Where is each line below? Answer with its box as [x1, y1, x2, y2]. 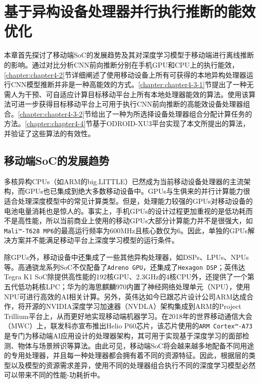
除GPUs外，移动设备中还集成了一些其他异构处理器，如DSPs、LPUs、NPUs [4, 252, 249, 262]
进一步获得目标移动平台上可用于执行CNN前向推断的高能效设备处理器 [17, 99, 244, 109]
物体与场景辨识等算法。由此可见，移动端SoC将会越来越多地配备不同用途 [17, 340, 254, 350]
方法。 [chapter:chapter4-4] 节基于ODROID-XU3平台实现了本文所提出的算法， [4, 118, 250, 129]
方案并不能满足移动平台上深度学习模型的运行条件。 [10, 235, 179, 245]
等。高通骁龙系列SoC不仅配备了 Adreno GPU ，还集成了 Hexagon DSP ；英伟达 [4, 261, 246, 272]
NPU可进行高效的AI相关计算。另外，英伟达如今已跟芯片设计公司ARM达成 [4, 291, 247, 301]
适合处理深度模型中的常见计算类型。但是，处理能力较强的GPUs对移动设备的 [4, 196, 253, 206]
